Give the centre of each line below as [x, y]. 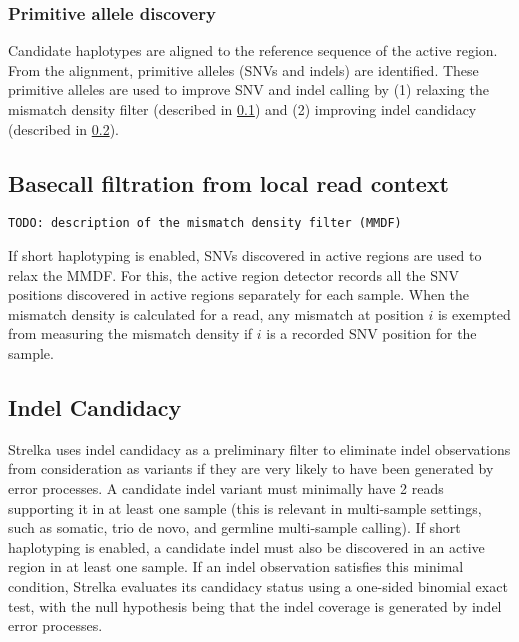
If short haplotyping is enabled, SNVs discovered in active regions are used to [245, 255]
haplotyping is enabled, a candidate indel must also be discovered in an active [246, 546]
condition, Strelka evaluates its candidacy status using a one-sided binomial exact [258, 585]
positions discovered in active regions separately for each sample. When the [239, 294]
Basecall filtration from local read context [228, 182]
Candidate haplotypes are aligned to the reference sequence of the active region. [253, 50]
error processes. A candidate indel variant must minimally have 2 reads [226, 488]
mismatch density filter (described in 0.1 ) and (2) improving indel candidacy [242, 109]
